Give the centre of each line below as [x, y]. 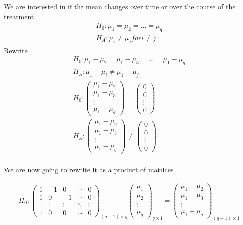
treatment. [20, 16]
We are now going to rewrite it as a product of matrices [89, 170]
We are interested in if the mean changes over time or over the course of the [120, 6]
